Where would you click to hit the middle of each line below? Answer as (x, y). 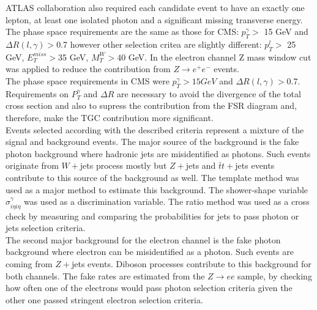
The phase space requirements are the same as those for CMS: (122, 31)
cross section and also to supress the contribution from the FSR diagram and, (151, 105)
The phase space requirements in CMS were (88, 80)
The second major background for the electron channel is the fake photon (143, 239)
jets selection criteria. (46, 228)
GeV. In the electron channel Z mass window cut (220, 57)
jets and (201, 165)
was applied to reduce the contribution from (88, 69)
